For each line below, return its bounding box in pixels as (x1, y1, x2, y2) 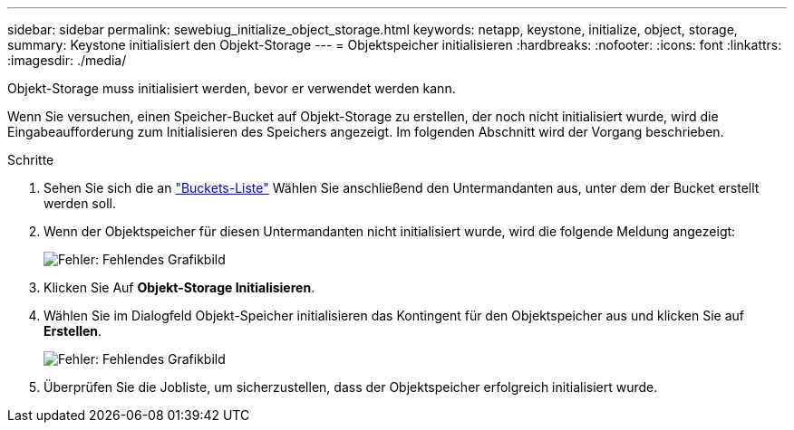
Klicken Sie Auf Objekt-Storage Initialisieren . (44, 280, 315, 295)
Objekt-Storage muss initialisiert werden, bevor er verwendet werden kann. (7, 81, 456, 96)
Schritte (7, 152, 54, 167)
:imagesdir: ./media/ (7, 53, 127, 68)
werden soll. (44, 196, 116, 211)
